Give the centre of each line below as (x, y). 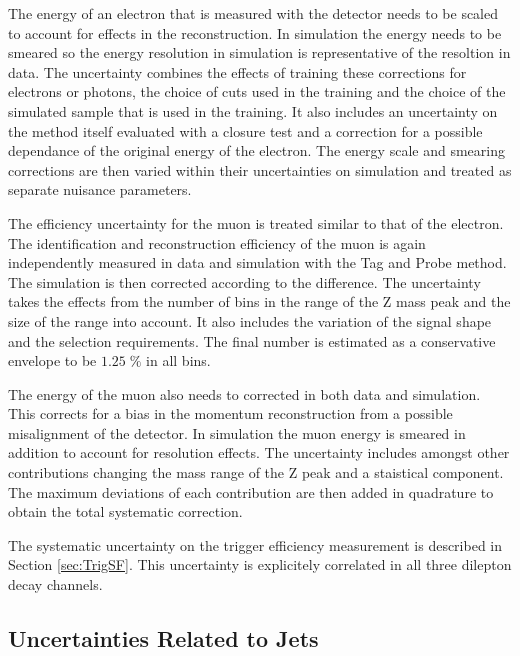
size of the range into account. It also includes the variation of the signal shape (250, 320)
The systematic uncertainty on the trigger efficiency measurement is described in (255, 544)
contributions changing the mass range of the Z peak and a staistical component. (256, 472)
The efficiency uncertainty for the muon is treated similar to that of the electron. (256, 222)
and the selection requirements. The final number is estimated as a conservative (252, 340)
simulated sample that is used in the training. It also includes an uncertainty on (253, 110)
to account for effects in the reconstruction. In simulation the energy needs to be (255, 32)
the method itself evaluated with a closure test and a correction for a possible (245, 130)
